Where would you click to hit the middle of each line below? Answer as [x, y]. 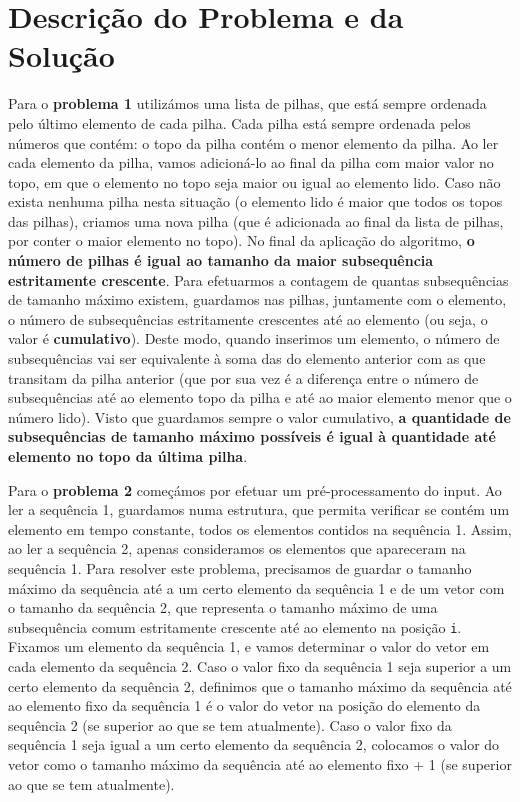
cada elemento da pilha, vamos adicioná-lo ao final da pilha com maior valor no [251, 162]
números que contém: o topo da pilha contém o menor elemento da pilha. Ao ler [253, 142]
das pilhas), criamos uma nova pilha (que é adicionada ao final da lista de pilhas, [256, 220]
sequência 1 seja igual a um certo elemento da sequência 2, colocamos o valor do [254, 744]
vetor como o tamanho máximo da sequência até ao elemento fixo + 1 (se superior [260, 763]
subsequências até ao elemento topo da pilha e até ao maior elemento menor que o [260, 397]
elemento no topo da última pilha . [128, 456]
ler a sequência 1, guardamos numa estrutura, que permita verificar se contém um [259, 509]
